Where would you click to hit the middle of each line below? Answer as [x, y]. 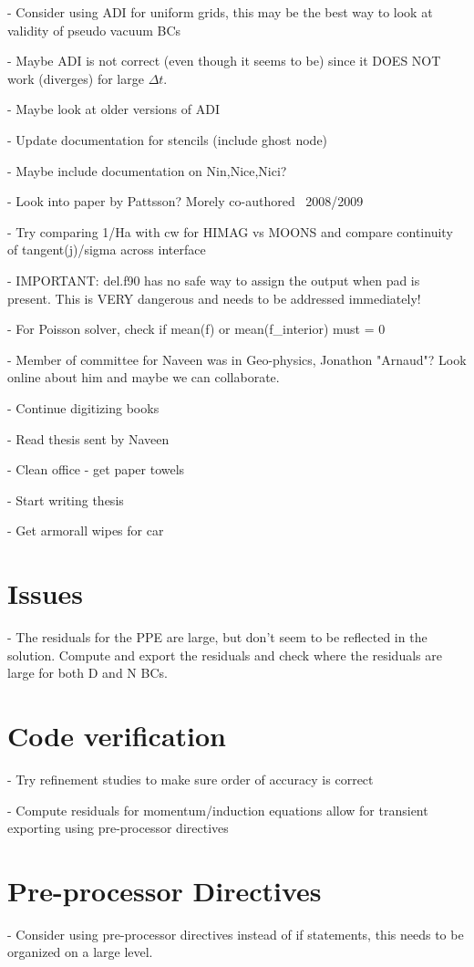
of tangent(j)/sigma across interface [107, 250]
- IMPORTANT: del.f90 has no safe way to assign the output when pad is [214, 280]
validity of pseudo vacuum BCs [94, 30]
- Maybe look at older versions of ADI [113, 109]
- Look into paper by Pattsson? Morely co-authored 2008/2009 [185, 201]
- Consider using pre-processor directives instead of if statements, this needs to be [236, 934]
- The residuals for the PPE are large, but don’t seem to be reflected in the [217, 637]
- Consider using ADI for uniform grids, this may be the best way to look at [220, 12]
